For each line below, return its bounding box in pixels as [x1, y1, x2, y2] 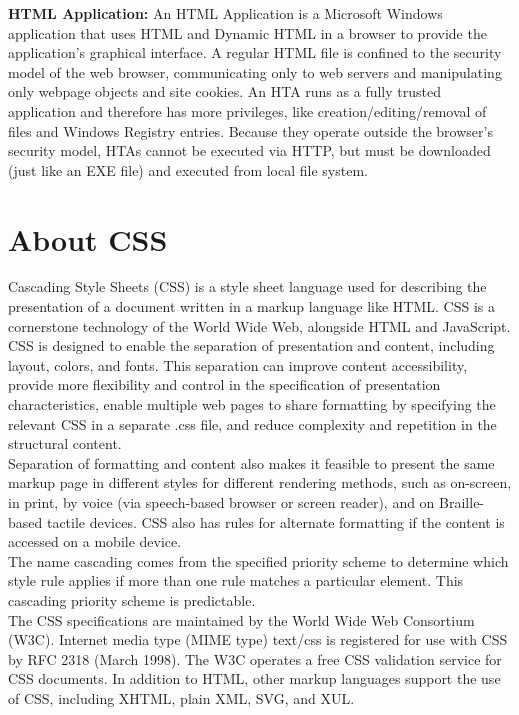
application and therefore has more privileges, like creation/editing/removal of [8, 100, 487, 121]
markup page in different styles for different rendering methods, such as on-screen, [8, 472, 512, 493]
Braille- [439, 492, 485, 512]
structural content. [8, 433, 122, 454]
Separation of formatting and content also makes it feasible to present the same [8, 452, 495, 473]
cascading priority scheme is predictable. [8, 589, 256, 610]
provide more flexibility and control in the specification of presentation [8, 374, 441, 395]
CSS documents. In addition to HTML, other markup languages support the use [8, 668, 501, 689]
